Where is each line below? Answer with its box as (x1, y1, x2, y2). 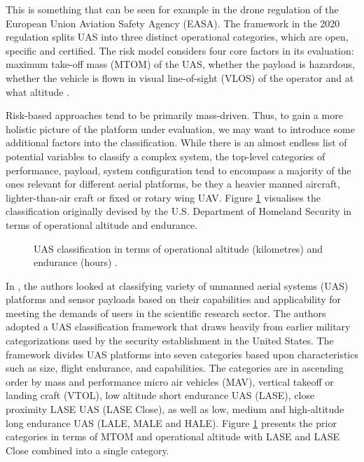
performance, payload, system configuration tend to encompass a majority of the (6, 162, 351, 177)
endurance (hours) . (34, 255, 118, 269)
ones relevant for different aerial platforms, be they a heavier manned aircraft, (6, 176, 340, 191)
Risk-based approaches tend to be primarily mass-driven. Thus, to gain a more (6, 108, 343, 122)
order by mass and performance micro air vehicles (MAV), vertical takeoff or (6, 374, 334, 388)
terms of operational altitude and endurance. (6, 217, 198, 232)
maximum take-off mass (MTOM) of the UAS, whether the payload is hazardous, (6, 57, 355, 71)
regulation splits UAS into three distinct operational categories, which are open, (6, 29, 349, 44)
